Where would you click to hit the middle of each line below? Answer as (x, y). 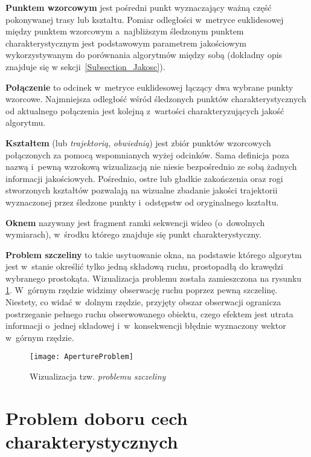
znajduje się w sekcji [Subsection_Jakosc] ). (85, 66)
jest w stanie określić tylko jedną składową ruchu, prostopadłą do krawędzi (144, 266)
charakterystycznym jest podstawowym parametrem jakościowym (126, 43)
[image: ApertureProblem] (82, 357)
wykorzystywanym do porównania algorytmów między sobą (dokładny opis (144, 55)
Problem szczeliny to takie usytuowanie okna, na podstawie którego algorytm (154, 254)
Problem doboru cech (97, 417)
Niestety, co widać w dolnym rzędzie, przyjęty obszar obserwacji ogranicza (143, 302)
